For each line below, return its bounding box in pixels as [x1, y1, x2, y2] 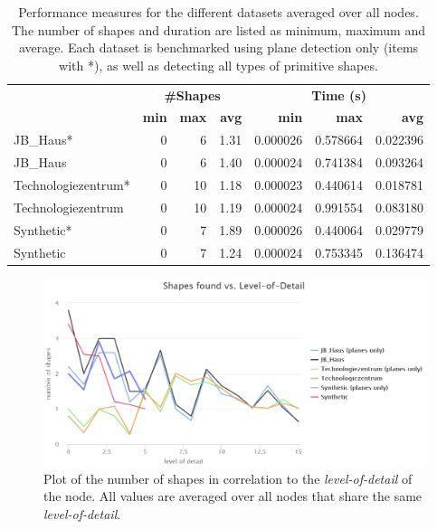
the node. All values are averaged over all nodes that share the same [43, 486, 423, 505]
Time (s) [311, 85, 366, 104]
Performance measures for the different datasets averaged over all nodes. [18, 3, 419, 21]
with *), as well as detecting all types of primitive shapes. [59, 55, 378, 74]
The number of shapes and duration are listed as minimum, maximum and [11, 20, 425, 39]
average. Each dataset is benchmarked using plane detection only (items [18, 38, 419, 57]
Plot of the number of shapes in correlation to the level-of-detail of [43, 468, 413, 487]
